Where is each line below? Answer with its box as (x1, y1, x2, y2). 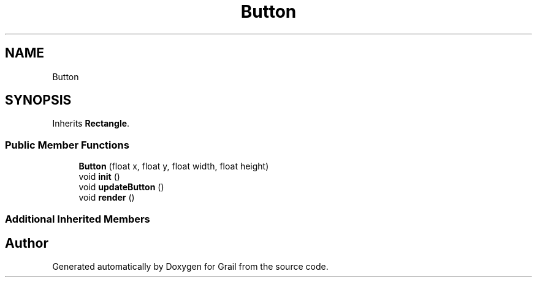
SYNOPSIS (5, 92, 72, 108)
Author (5, 235, 48, 251)
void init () (78, 171, 120, 182)
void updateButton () (78, 182, 164, 193)
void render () (78, 192, 135, 203)
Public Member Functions (5, 138, 129, 151)
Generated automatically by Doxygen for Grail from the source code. (52, 261, 329, 272)
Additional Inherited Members (5, 212, 150, 225)
